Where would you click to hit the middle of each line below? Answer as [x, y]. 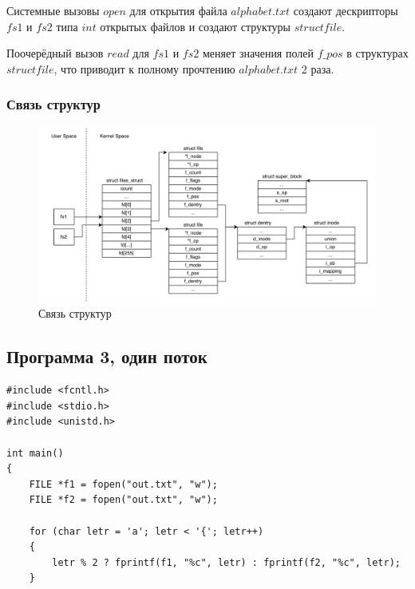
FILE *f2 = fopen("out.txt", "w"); [123, 500]
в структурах [377, 53]
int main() [35, 453]
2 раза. [318, 68]
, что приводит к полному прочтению [144, 68]
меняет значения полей [258, 53]
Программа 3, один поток [107, 356]
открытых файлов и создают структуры [196, 26]
